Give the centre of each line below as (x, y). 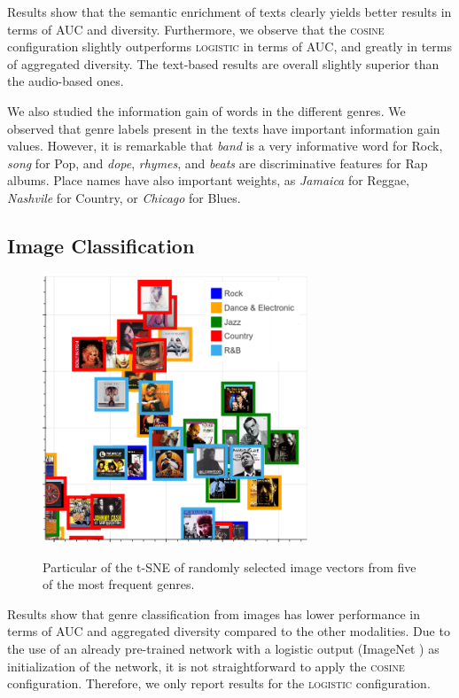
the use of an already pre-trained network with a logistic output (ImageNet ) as (223, 649)
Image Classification (101, 245)
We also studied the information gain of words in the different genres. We (206, 110)
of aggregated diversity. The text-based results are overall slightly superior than (223, 63)
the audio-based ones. (66, 81)
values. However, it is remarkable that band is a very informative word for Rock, (225, 146)
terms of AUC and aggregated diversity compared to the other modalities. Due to (229, 631)
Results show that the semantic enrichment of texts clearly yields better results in (229, 12)
